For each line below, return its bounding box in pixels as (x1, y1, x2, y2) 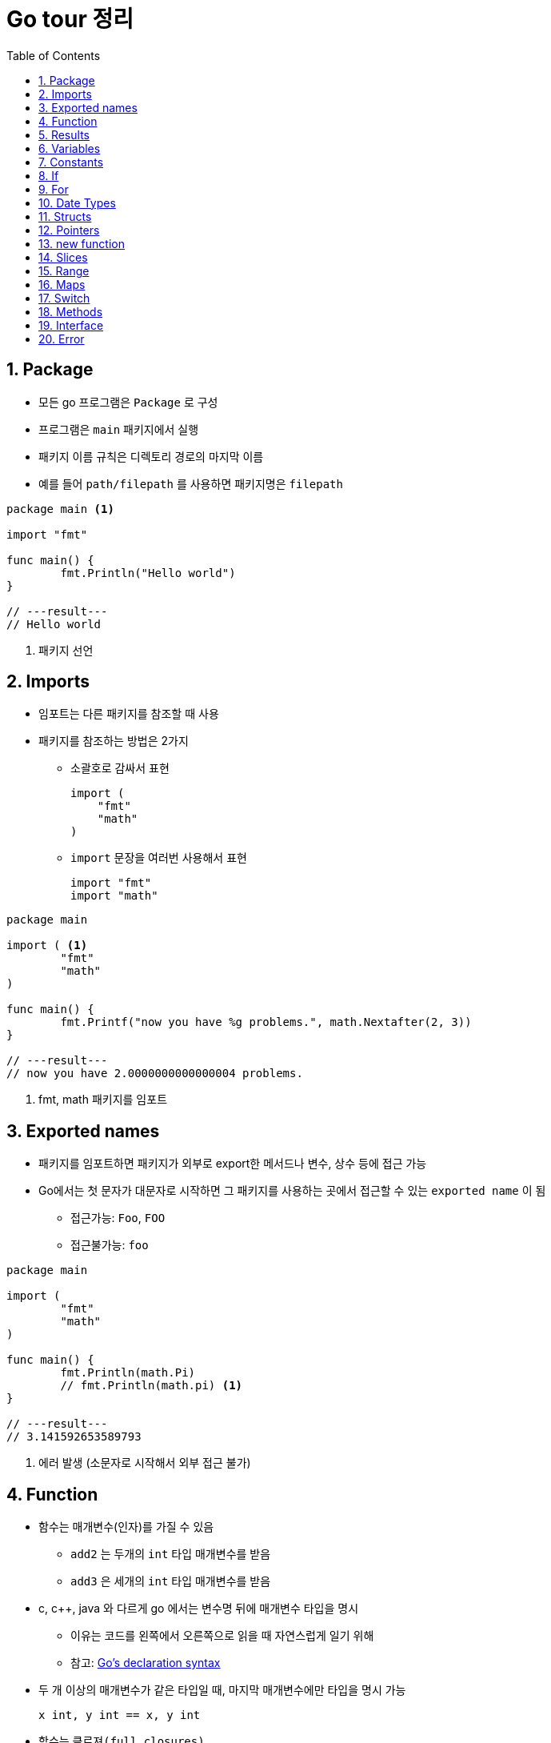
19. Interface (38, 318, 104, 332)
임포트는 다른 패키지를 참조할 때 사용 (38, 707, 219, 721)
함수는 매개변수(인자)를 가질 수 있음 (38, 1520, 214, 1534)
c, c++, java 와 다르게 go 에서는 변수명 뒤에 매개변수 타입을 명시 (38, 1601, 359, 1616)
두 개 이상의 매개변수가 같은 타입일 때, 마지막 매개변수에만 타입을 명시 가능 (38, 1683, 406, 1697)
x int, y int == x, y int (38, 1709, 201, 1722)
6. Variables (38, 141, 101, 155)
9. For (38, 182, 69, 196)
